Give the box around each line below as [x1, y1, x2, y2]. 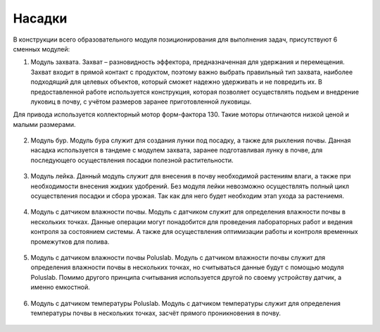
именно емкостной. [30, 283, 91, 292]
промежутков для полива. [30, 237, 110, 246]
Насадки [13, 11, 68, 26]
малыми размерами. [13, 120, 77, 128]
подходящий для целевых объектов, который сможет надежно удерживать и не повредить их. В [30, 78, 323, 86]
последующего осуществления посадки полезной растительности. [30, 156, 234, 164]
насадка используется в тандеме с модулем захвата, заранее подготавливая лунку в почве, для [30, 146, 323, 154]
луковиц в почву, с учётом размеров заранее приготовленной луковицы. [30, 97, 252, 106]
